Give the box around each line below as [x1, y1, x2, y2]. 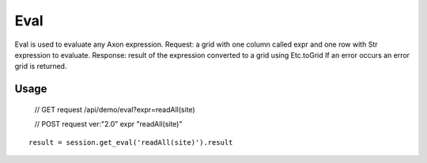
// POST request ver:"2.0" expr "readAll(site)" [34, 119, 183, 129]
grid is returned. [14, 62, 67, 71]
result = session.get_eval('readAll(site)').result [28, 138, 233, 146]
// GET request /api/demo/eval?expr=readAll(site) [34, 104, 195, 114]
